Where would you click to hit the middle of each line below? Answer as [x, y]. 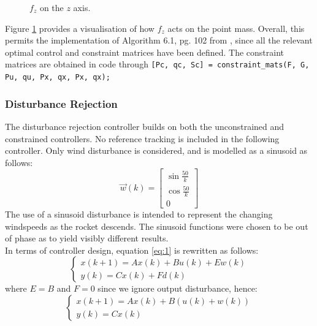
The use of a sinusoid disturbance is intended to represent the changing [139, 214]
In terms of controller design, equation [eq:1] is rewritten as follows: [132, 250]
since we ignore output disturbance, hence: [178, 288]
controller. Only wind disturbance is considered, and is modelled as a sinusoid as [156, 150]
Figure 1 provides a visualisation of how [80, 28]
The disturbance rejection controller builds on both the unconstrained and [145, 126]
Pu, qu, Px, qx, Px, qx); [58, 78]
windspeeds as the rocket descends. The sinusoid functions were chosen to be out [157, 226]
